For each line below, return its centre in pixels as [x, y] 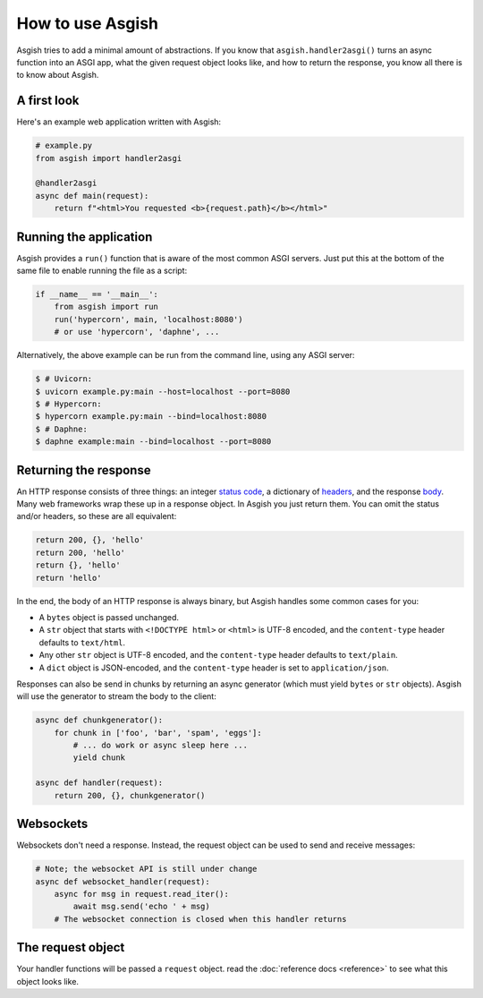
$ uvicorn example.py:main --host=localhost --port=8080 [163, 391]
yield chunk [99, 758]
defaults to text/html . [82, 642]
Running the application [85, 237]
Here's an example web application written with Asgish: [119, 122]
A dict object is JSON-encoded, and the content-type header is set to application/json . [214, 668]
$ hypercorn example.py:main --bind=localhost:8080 [151, 417]
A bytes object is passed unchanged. [109, 617]
